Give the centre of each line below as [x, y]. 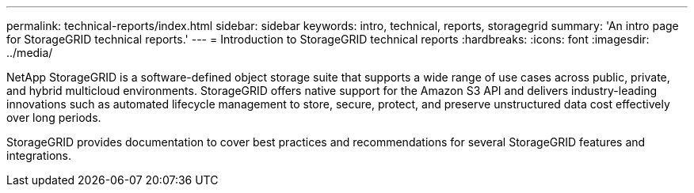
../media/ [30, 53]
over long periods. [54, 117]
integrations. [39, 155]
